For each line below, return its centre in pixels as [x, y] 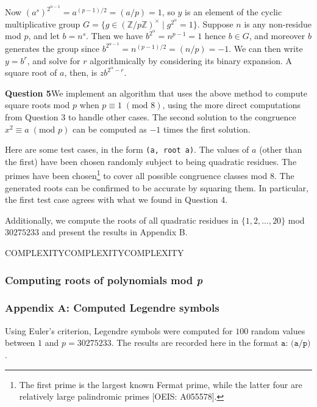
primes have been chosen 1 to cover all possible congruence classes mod [136, 175]
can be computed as [109, 129]
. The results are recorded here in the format [195, 343]
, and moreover [277, 36]
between [20, 343]
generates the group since [52, 48]
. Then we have [115, 36]
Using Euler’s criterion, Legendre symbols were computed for [119, 330]
